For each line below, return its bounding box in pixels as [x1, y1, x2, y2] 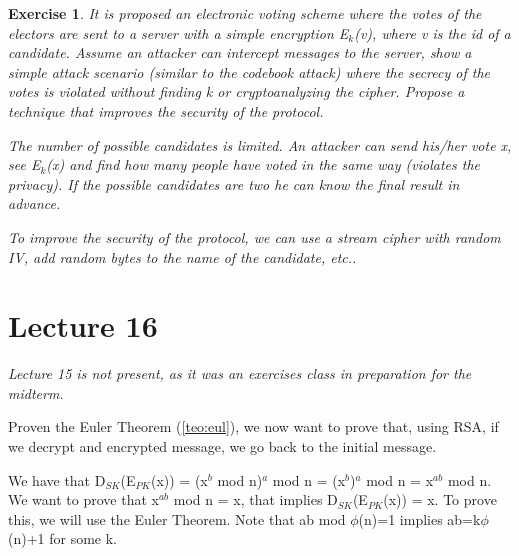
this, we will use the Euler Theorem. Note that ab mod [8, 508, 346, 529]
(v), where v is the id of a [354, 22, 511, 43]
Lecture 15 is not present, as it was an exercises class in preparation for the [8, 363, 472, 384]
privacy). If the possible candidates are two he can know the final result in [8, 173, 460, 194]
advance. [8, 193, 61, 214]
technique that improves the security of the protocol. [8, 100, 324, 121]
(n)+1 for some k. [8, 528, 118, 549]
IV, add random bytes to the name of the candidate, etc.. [8, 246, 357, 267]
